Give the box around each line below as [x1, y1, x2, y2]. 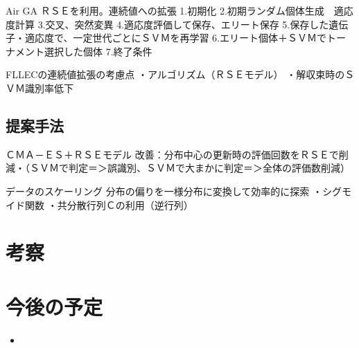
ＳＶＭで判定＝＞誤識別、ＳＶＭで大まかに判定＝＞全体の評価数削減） [29, 161, 350, 175]
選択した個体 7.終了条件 [44, 44, 152, 58]
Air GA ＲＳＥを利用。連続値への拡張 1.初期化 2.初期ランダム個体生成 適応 [6, 3, 353, 17]
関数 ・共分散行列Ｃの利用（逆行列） [24, 197, 193, 212]
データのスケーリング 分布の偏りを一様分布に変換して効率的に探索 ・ [6, 183, 322, 198]
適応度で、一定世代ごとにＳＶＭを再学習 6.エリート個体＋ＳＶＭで [24, 30, 326, 45]
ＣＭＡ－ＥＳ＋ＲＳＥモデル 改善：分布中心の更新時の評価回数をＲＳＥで [6, 147, 339, 161]
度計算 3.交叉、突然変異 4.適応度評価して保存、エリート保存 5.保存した [6, 17, 329, 31]
